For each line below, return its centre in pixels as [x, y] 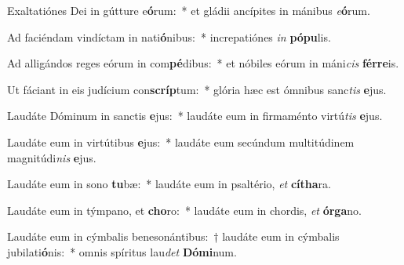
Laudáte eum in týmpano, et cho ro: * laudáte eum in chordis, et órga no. [184, 210]
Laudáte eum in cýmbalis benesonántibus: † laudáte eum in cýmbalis [173, 236]
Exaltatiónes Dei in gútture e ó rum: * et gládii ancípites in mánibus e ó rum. [189, 10]
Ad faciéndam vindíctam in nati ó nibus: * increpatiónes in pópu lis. [169, 36]
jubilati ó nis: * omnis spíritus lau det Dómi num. [122, 251]
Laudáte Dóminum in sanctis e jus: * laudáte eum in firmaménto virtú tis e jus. [195, 116]
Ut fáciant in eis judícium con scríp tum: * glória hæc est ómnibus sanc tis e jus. [197, 89]
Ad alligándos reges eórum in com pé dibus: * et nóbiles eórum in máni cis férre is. [203, 63]
